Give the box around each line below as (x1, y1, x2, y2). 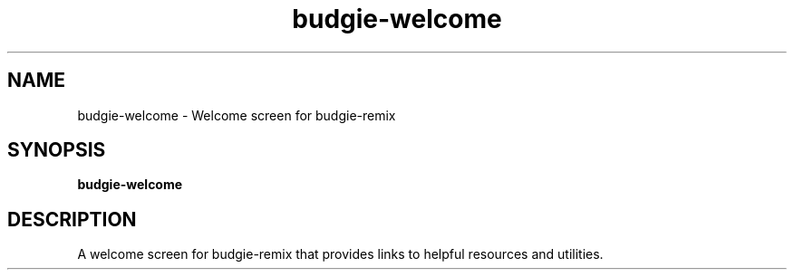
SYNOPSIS (7, 138, 106, 162)
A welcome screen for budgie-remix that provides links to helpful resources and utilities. (77, 246, 604, 263)
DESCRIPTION (7, 207, 137, 231)
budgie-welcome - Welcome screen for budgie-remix (77, 107, 396, 123)
